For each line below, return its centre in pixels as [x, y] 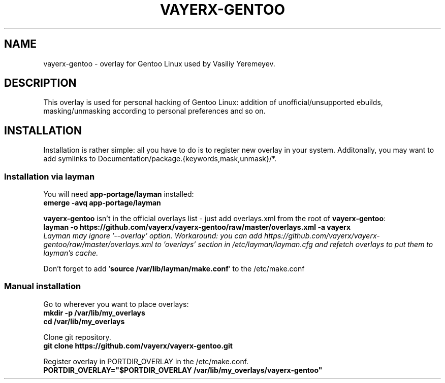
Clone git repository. [77, 337]
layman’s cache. [71, 253]
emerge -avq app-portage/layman [102, 203]
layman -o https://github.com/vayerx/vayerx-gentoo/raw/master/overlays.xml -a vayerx [197, 227]
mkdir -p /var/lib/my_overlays [94, 312]
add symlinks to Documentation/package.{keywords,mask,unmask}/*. [160, 159]
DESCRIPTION [40, 83]
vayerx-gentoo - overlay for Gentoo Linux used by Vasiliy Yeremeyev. [159, 63]
